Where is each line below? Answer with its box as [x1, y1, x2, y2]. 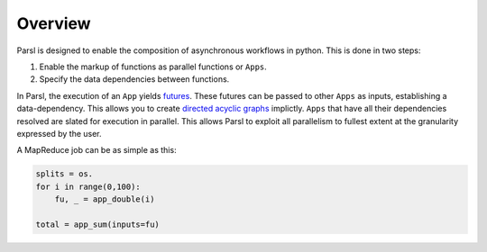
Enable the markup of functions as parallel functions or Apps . [39, 61, 268, 72]
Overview [16, 13, 91, 33]
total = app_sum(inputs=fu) [35, 219, 160, 229]
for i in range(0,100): [35, 181, 142, 192]
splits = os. [35, 169, 94, 179]
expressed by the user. [16, 128, 103, 139]
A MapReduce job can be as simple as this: [16, 145, 177, 156]
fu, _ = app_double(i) [54, 194, 155, 204]
